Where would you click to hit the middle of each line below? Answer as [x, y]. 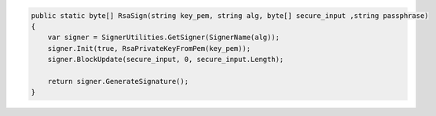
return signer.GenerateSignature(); [118, 81]
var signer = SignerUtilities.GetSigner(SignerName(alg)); [164, 38]
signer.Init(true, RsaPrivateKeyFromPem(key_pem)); [149, 48]
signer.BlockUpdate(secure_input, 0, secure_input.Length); [166, 60]
